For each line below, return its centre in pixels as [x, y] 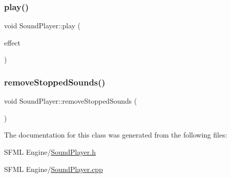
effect [12, 42]
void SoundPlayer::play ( [42, 26]
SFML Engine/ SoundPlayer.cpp [53, 169]
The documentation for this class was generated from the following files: [116, 135]
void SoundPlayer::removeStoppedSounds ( [71, 101]
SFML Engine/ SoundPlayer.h [50, 152]
